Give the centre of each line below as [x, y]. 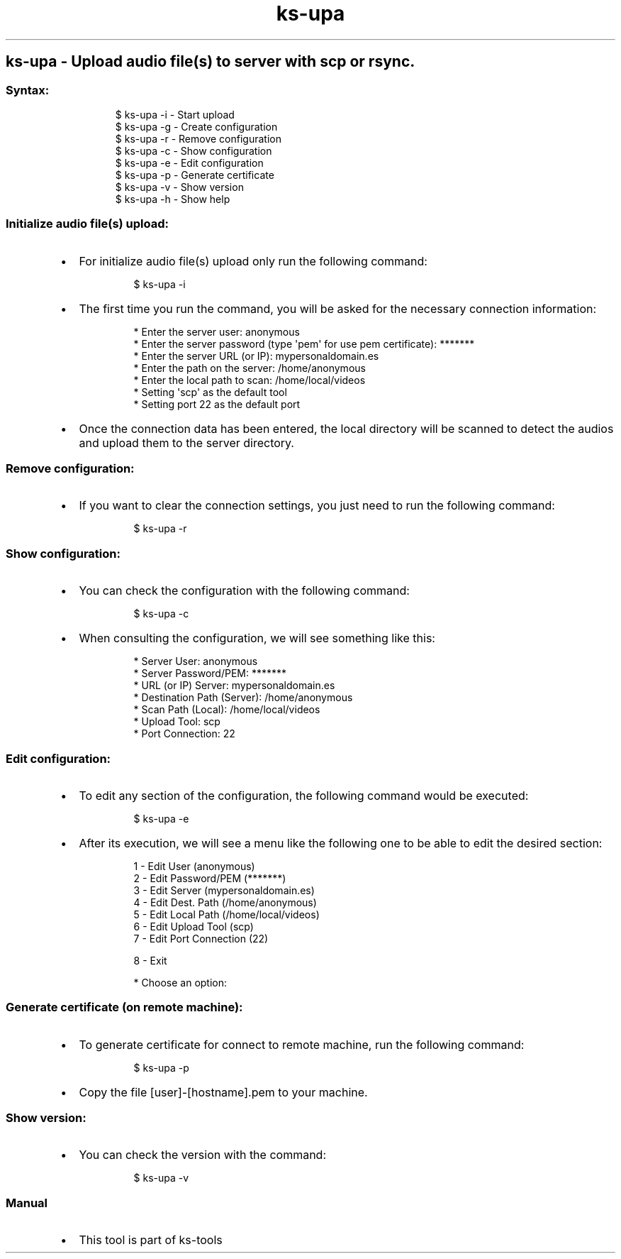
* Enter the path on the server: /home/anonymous [250, 368]
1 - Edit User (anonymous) [194, 866]
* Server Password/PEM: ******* [210, 674]
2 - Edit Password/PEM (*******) [210, 878]
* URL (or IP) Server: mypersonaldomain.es [234, 686]
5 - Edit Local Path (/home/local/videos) [226, 914]
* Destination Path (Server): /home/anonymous [243, 698]
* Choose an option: [180, 982]
